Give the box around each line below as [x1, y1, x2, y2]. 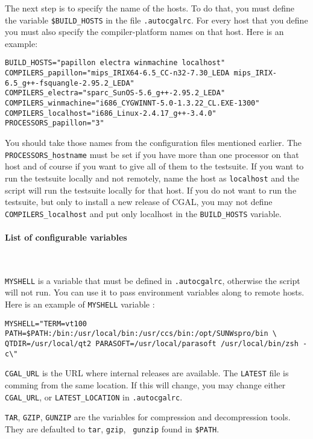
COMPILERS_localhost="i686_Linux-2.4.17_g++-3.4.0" [5, 109, 217, 118]
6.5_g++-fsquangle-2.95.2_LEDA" [5, 78, 134, 87]
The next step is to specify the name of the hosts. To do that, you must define [5, 2, 294, 14]
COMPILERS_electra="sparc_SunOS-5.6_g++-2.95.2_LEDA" [5, 89, 226, 98]
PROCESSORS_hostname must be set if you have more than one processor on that [5, 148, 299, 160]
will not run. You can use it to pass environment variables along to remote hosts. [5, 286, 305, 298]
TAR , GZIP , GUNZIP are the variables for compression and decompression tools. [5, 411, 291, 423]
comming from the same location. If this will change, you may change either [5, 378, 286, 391]
